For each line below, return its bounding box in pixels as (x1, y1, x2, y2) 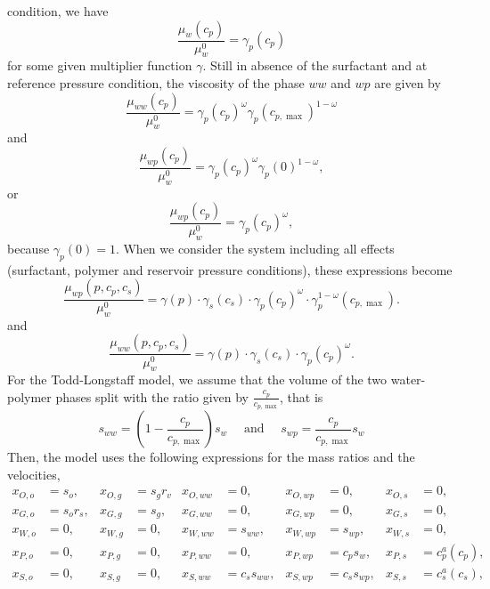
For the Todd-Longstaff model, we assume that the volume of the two (7, 370, 388, 389)
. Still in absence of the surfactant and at (202, 56, 428, 75)
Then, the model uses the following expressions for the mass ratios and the (7, 448, 415, 466)
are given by (374, 74, 441, 93)
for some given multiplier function (7, 56, 192, 75)
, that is (280, 387, 323, 406)
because (7, 238, 50, 257)
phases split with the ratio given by (55, 387, 249, 406)
